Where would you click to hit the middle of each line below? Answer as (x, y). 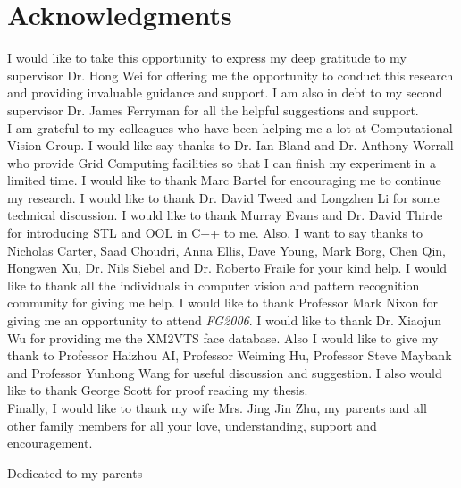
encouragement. (50, 443)
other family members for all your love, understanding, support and (192, 425)
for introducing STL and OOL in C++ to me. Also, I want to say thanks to (215, 233)
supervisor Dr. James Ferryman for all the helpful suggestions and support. (213, 109)
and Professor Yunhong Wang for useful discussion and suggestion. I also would (225, 372)
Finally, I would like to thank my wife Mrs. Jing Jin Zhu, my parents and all (217, 408)
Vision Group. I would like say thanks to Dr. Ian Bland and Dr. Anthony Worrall (230, 145)
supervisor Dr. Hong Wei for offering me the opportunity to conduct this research (230, 75)
